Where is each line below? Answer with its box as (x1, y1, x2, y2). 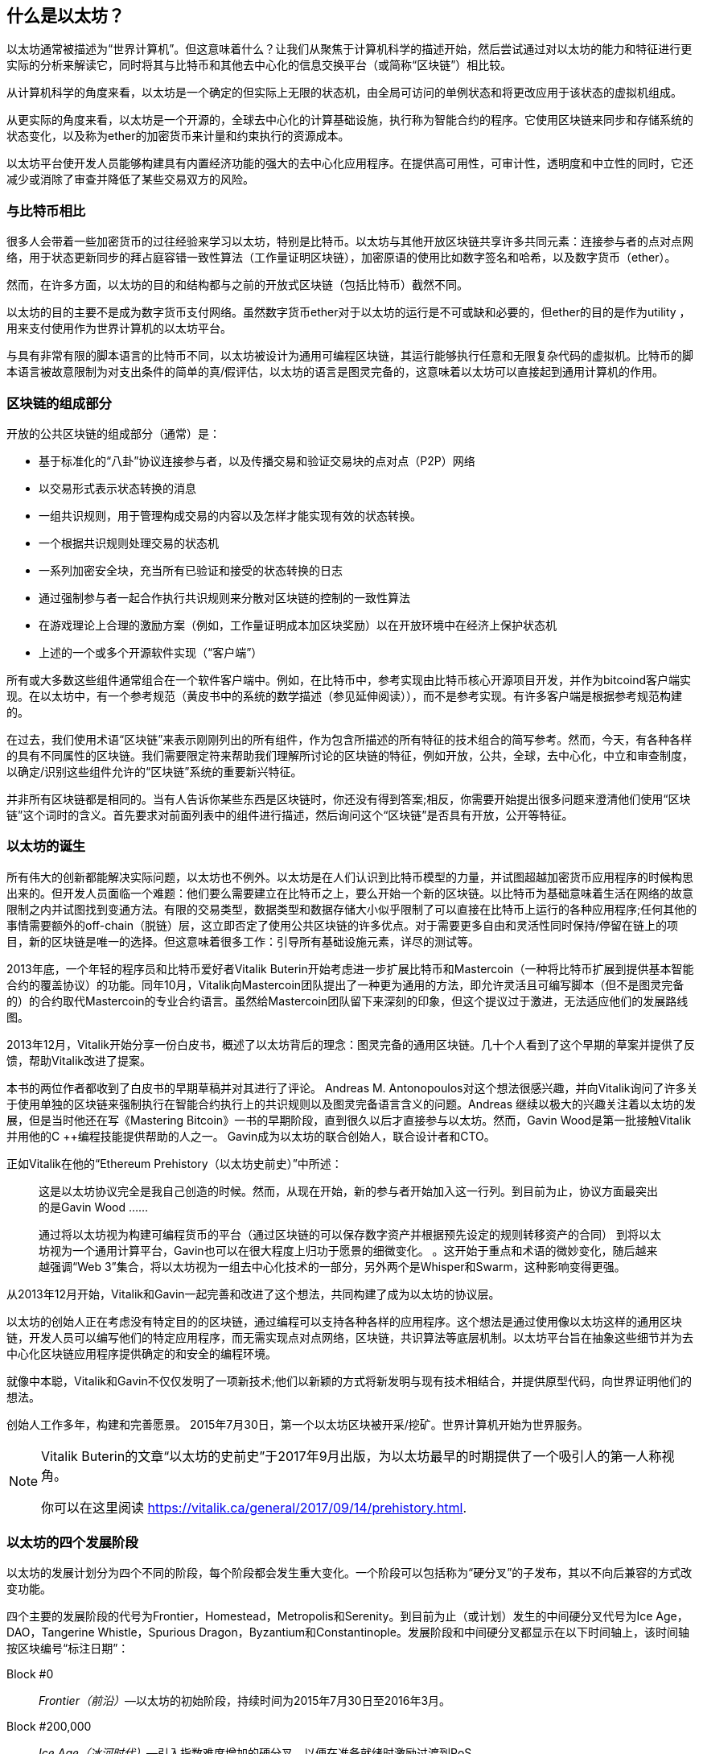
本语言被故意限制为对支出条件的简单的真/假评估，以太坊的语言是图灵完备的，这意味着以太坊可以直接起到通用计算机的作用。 (6, 365, 664, 379)
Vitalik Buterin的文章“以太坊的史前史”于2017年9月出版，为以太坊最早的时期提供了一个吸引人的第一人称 (41, 1447, 662, 1464)
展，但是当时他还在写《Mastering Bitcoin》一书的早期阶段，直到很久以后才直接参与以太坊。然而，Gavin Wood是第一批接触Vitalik (6, 1112, 692, 1127)
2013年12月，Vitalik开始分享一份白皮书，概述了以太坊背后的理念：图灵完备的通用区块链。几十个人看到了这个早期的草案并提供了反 (6, 1037, 695, 1051)
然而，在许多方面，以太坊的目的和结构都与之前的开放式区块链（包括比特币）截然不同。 (6, 278, 468, 292)
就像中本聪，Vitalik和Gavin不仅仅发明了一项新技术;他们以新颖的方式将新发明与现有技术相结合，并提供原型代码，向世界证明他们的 (6, 1373, 692, 1388)
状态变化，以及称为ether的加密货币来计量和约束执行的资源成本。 (6, 129, 350, 143)
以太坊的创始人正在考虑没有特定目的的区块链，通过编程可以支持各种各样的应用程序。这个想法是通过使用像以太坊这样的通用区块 (6, 1314, 682, 1328)
